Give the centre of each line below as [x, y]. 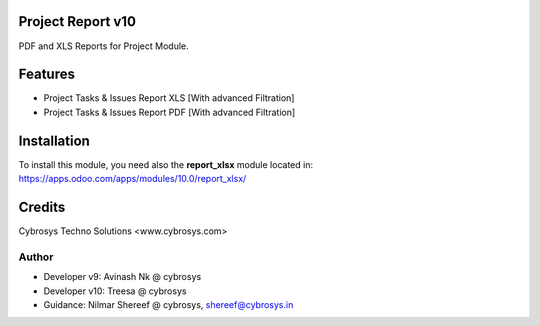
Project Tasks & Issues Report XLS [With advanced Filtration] [169, 98]
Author [36, 257]
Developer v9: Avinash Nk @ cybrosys [122, 277]
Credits [42, 206]
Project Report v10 [77, 21]
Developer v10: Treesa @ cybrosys [115, 291]
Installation [54, 140]
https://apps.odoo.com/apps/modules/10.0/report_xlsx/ [132, 179]
